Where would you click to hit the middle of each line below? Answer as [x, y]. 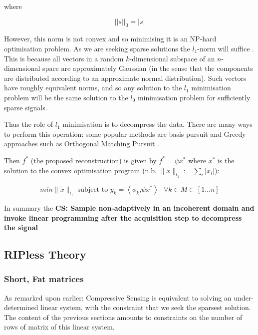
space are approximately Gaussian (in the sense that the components [148, 68]
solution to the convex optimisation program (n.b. [80, 170]
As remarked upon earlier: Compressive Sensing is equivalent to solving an [118, 297]
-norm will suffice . [226, 48]
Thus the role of [29, 124]
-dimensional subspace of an [172, 58]
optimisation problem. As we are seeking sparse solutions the [97, 48]
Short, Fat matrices [44, 279]
